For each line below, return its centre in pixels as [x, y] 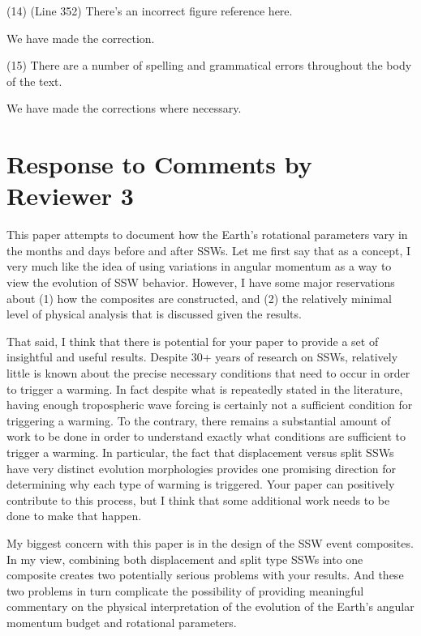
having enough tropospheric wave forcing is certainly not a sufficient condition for [210, 405]
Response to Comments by [159, 164]
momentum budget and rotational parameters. [122, 622]
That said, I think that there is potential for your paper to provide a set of [193, 341]
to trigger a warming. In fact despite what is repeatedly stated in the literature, [205, 388]
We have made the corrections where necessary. [124, 108]
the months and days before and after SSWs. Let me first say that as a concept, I [209, 250]
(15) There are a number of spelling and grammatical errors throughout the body [209, 65]
